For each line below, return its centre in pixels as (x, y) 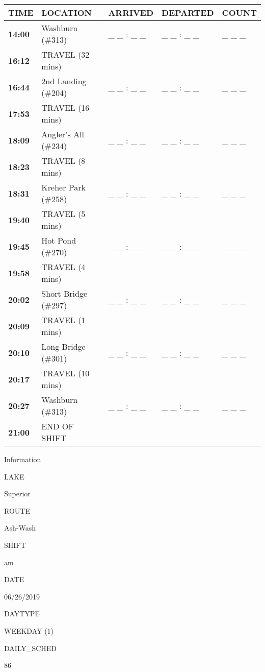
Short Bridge (64, 293)
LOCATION (67, 13)
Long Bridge (63, 346)
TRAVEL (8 (63, 161)
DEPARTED (188, 13)
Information (23, 459)
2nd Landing (64, 81)
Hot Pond (59, 240)
